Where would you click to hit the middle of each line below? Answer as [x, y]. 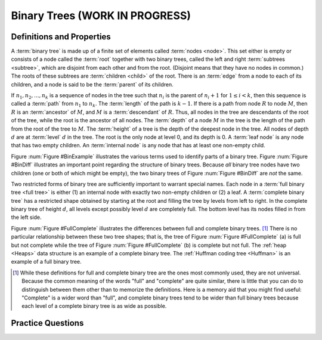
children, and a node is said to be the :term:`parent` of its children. [92, 84]
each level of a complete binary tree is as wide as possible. [94, 306]
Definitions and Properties [61, 37]
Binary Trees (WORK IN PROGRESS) [101, 16]
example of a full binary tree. [46, 262]
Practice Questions [47, 323]
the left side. [26, 217]
